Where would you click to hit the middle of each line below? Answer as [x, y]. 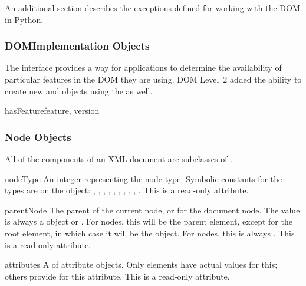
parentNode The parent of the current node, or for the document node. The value [152, 210]
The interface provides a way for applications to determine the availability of [143, 68]
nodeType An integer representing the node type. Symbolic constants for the [144, 178]
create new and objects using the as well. [79, 91]
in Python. [24, 19]
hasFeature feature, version [52, 111]
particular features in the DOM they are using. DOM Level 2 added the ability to [153, 79]
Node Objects [38, 137]
